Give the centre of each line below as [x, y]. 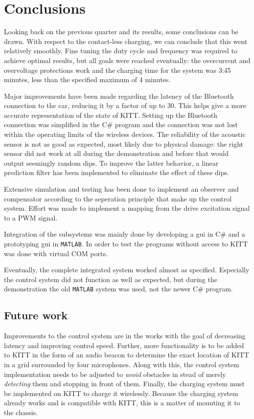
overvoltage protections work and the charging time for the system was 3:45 [117, 70]
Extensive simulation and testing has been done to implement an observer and [121, 189]
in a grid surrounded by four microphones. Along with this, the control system [122, 364]
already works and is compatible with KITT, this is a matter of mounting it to [122, 403]
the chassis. [21, 412]
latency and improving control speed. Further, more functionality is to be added [124, 345]
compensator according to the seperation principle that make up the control [118, 198]
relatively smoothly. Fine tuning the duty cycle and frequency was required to [121, 51]
